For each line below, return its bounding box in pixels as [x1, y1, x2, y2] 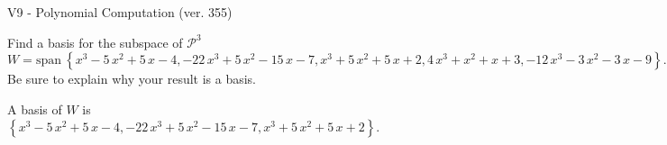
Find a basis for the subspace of [7, 32, 183, 51]
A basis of [7, 99, 62, 118]
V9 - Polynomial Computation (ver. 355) [7, 3, 233, 21]
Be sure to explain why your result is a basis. [7, 69, 257, 88]
